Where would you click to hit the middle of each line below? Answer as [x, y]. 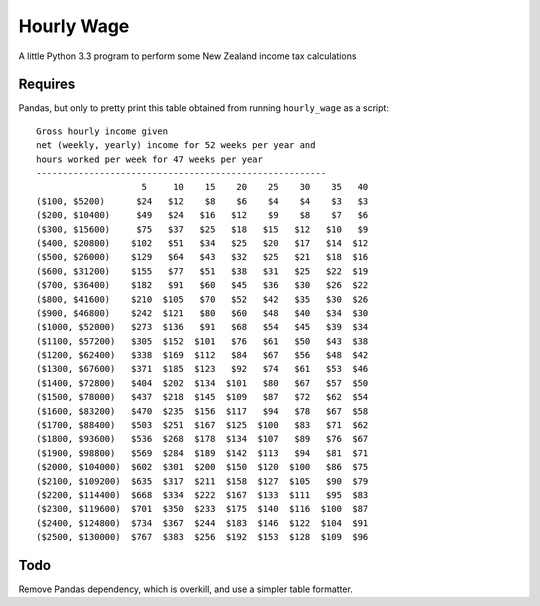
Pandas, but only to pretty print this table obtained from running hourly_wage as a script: [204, 108]
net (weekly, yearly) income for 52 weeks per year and [176, 145]
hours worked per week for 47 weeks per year [150, 159]
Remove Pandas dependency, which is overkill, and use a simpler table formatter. [186, 589]
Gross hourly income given [102, 131]
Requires [47, 84]
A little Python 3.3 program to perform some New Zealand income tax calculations [187, 56]
